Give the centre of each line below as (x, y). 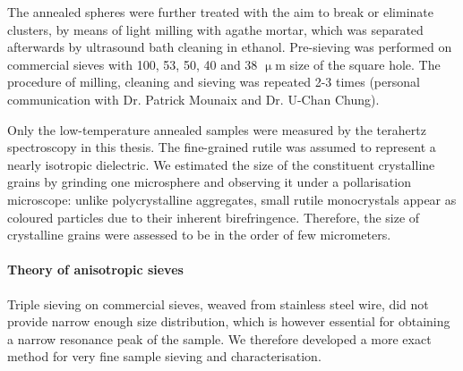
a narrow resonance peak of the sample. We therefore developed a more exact (219, 338)
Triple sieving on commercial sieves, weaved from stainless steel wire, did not (218, 304)
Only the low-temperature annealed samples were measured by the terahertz (217, 129)
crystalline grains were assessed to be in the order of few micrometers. (199, 235)
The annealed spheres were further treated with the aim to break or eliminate (221, 12)
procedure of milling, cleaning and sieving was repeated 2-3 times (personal (214, 82)
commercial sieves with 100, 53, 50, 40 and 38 (133, 64)
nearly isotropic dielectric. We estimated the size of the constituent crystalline (221, 164)
